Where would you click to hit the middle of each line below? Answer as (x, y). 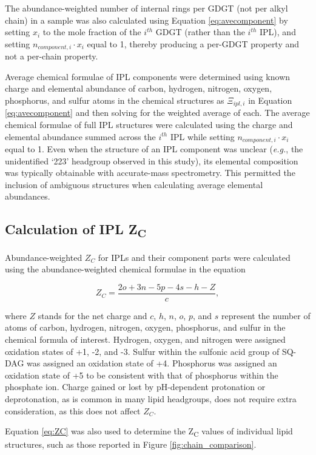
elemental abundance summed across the (80, 136)
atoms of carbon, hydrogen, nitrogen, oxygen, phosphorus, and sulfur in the (145, 327)
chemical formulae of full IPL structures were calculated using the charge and (149, 125)
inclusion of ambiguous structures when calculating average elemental (134, 184)
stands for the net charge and (92, 315)
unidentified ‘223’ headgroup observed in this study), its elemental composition (152, 160)
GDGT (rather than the (200, 32)
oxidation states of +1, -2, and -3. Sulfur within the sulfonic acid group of (142, 351)
